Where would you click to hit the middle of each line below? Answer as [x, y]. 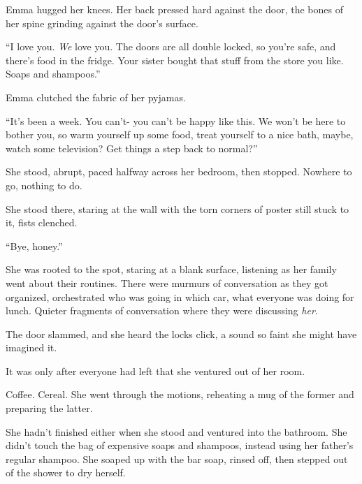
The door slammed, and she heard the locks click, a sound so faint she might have [181, 333]
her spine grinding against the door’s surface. [102, 23]
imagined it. [31, 347]
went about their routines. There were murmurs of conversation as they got [167, 283]
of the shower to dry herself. [66, 472]
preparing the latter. [49, 408]
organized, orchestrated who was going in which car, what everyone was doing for [180, 296]
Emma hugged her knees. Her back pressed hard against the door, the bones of [174, 9]
